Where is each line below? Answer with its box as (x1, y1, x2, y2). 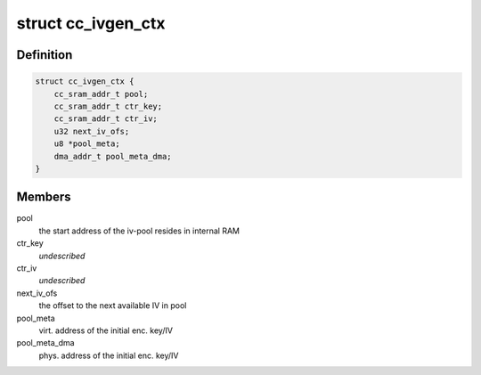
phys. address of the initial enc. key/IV (38, 350, 179, 361)
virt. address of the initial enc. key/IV (38, 325, 174, 336)
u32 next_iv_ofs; (53, 126, 130, 136)
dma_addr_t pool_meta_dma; (53, 151, 173, 161)
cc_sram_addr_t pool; (53, 89, 149, 99)
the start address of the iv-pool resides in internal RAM (38, 225, 240, 236)
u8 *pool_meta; (53, 139, 120, 149)
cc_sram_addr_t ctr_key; (53, 101, 163, 111)
